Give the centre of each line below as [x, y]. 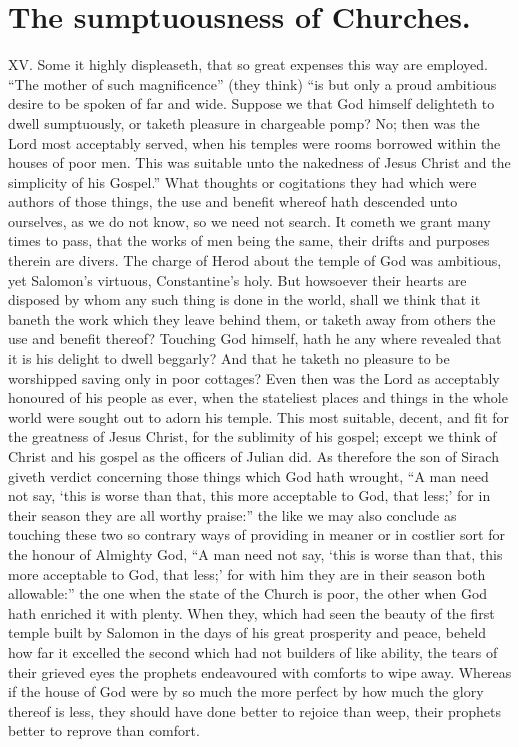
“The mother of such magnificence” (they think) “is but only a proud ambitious [252, 83]
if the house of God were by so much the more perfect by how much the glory [246, 691]
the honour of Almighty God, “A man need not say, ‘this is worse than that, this [255, 553]
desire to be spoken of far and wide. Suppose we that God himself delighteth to [251, 103]
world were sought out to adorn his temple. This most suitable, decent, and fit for [259, 416]
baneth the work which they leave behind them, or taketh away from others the [252, 318]
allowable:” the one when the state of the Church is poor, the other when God [248, 593]
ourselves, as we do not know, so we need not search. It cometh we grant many [249, 220]
